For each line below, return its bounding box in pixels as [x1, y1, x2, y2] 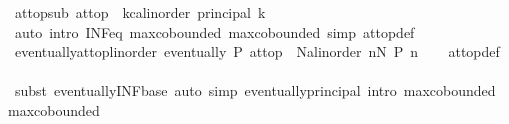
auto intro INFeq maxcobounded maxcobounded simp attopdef [14, 21, 415, 42]
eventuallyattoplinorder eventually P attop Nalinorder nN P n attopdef [14, 41, 500, 62]
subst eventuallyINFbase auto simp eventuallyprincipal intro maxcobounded [14, 80, 496, 101]
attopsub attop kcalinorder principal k [14, 2, 266, 22]
